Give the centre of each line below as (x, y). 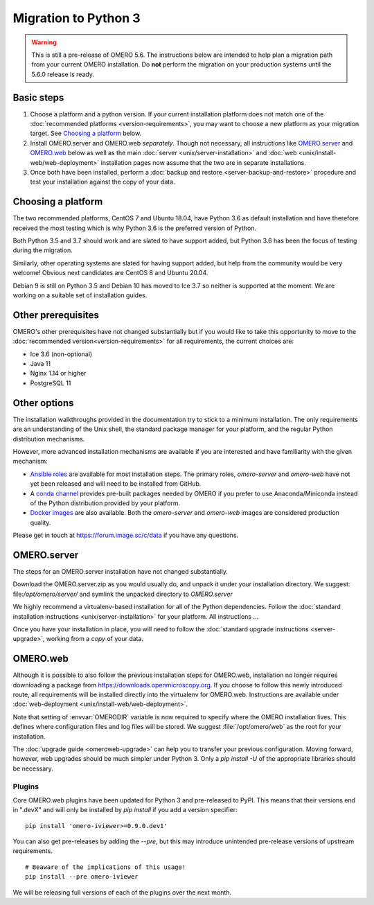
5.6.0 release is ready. (63, 74)
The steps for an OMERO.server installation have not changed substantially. (121, 571)
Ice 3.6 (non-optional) (61, 354)
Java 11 (41, 364)
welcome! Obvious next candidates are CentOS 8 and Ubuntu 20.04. (110, 273)
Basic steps (38, 97)
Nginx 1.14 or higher (58, 374)
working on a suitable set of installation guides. (80, 295)
